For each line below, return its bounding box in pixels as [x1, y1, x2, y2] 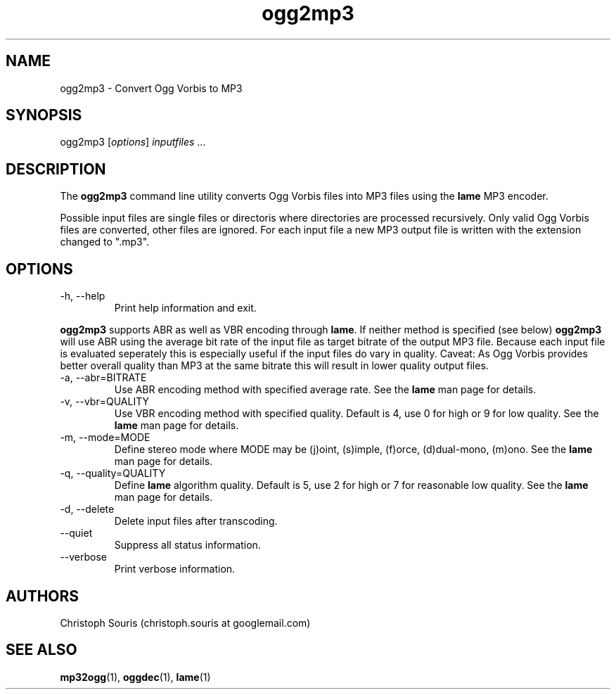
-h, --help [60, 290, 105, 302]
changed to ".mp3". [60, 236, 150, 248]
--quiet [60, 527, 93, 540]
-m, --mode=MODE [60, 431, 150, 444]
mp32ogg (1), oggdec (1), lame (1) [60, 670, 211, 683]
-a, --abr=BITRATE [60, 371, 147, 384]
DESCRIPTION [6, 160, 106, 178]
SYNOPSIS [6, 106, 82, 125]
